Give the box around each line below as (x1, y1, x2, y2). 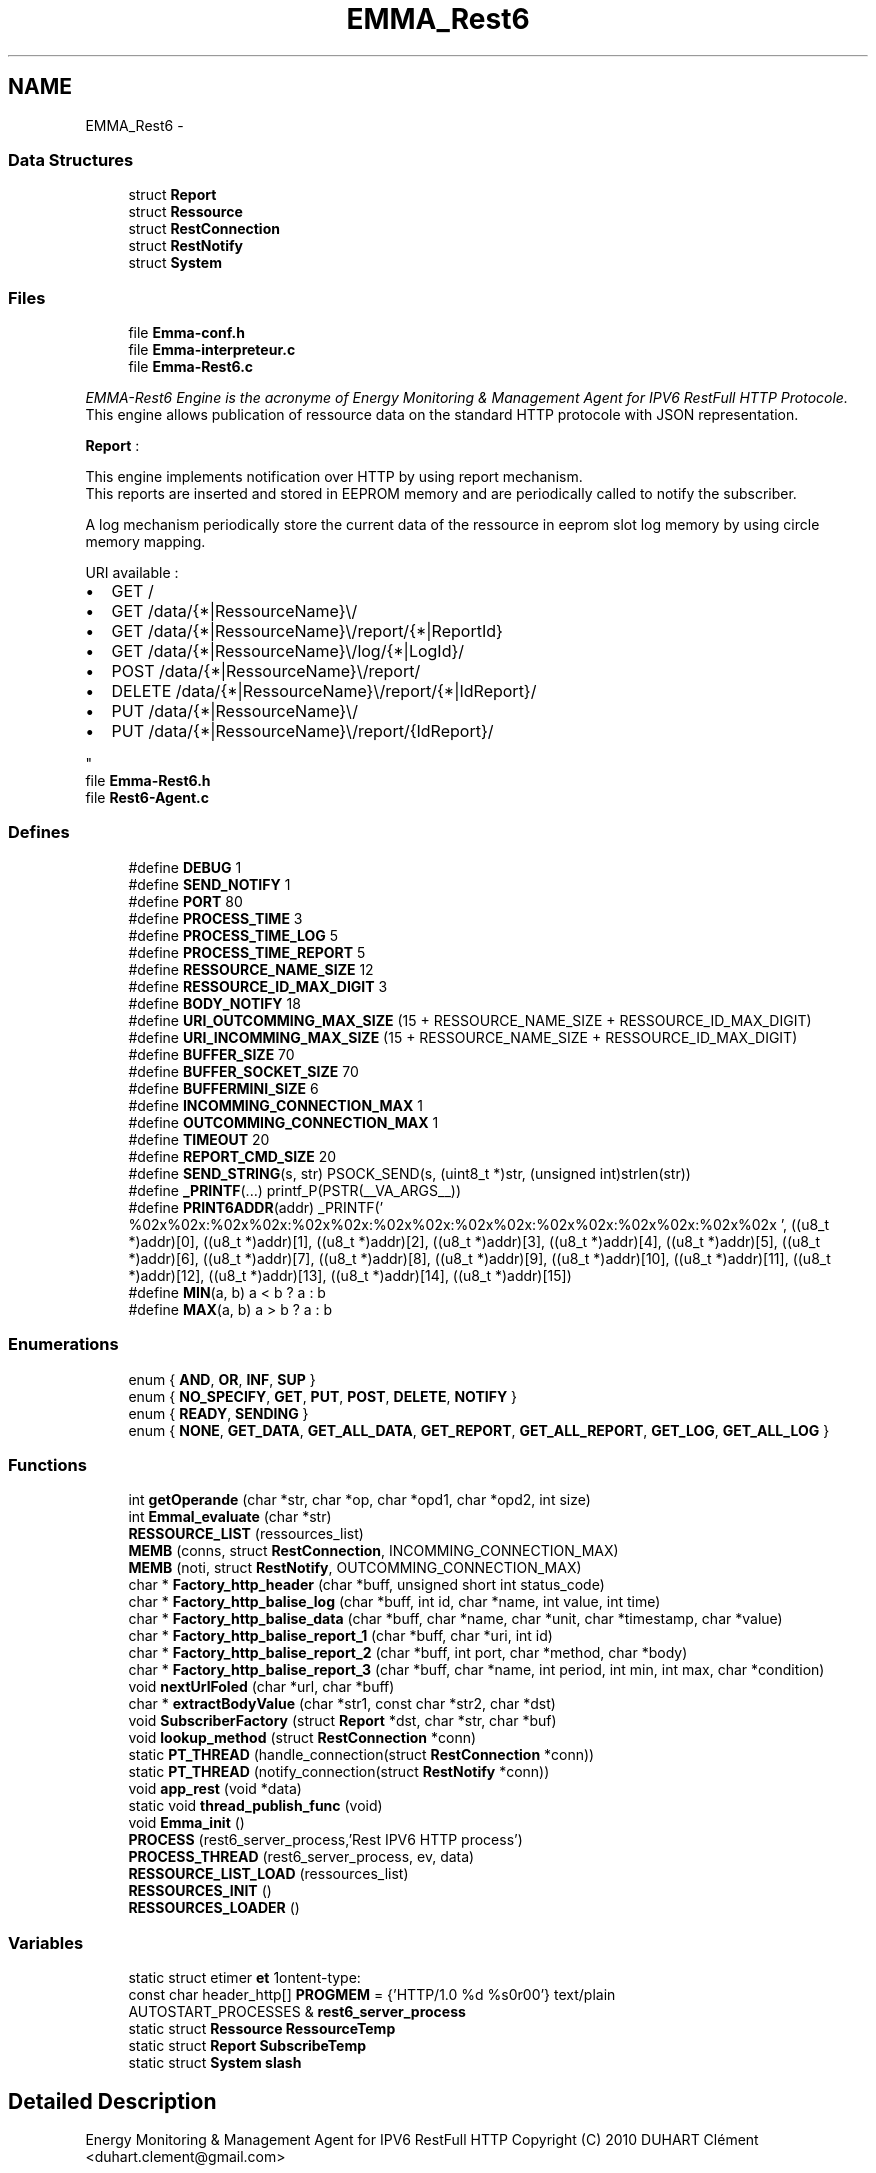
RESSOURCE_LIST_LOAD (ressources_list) (128, 1865, 409, 1883)
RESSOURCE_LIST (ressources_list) (128, 1525, 364, 1543)
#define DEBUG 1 (128, 858, 242, 876)
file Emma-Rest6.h (85, 772, 211, 790)
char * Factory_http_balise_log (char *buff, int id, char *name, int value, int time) (128, 1593, 661, 1611)
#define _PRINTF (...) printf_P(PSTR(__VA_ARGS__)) (128, 1181, 462, 1199)
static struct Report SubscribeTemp (128, 2037, 367, 2055)
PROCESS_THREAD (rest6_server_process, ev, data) (128, 1848, 475, 1866)
